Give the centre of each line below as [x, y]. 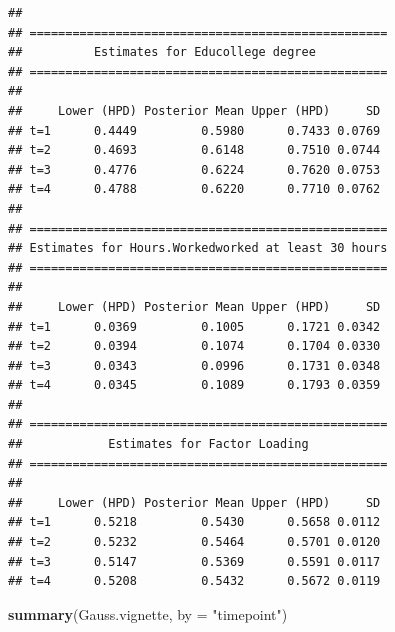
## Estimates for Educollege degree [162, 52]
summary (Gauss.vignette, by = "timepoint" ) [148, 613]
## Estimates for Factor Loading [158, 444]
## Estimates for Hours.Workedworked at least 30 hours [198, 248]
